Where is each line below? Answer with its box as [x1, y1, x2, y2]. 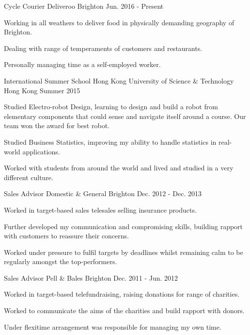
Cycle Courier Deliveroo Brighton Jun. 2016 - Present [4, 1, 164, 11]
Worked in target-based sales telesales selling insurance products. [4, 204, 197, 215]
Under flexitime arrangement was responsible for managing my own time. [4, 321, 221, 332]
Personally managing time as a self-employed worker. [4, 59, 161, 69]
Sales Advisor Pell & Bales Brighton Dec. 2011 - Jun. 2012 [4, 272, 178, 283]
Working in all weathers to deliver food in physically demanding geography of [4, 17, 234, 27]
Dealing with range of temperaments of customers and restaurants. [4, 43, 203, 53]
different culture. [4, 172, 53, 182]
